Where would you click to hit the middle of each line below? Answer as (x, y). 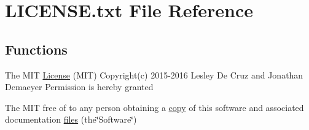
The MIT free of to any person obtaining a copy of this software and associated (154, 107)
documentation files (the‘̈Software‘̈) (71, 119)
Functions (36, 49)
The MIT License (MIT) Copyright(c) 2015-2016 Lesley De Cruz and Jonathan (154, 75)
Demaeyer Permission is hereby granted (79, 87)
